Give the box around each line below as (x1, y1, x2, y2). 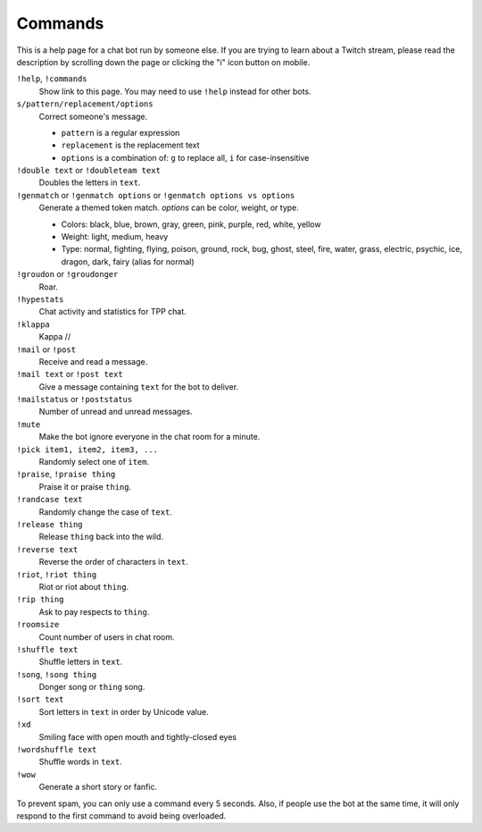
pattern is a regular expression (61, 127, 180, 138)
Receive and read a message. (38, 356, 148, 366)
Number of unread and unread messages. (38, 407, 193, 417)
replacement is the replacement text (61, 139, 200, 151)
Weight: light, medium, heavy (61, 231, 169, 242)
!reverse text (16, 544, 79, 554)
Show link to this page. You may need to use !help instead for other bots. (38, 86, 312, 97)
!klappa (16, 319, 51, 330)
